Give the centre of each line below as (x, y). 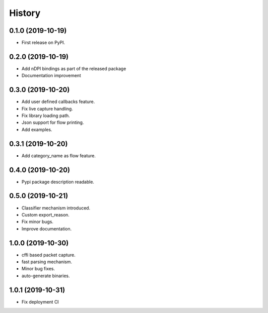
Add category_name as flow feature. (59, 156)
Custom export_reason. (45, 214)
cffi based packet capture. (49, 255)
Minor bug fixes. (38, 269)
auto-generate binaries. (46, 276)
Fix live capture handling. (47, 108)
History (25, 13)
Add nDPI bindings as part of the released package (74, 68)
